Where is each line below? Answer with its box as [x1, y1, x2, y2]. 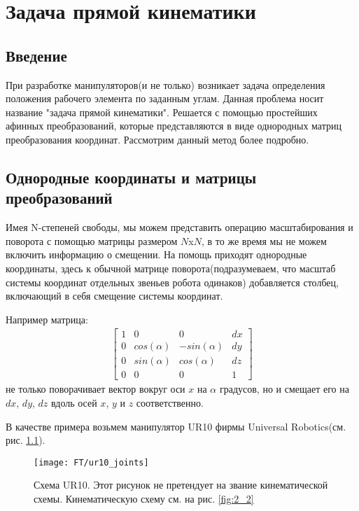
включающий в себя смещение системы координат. [6, 288, 223, 303]
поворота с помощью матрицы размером [6, 233, 178, 248]
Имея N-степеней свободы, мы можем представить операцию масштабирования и [6, 220, 353, 234]
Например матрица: [6, 311, 88, 326]
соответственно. [136, 395, 204, 410]
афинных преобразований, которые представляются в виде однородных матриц [6, 118, 342, 133]
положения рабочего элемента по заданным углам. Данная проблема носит [6, 91, 324, 106]
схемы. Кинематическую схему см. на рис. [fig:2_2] [34, 491, 254, 506]
